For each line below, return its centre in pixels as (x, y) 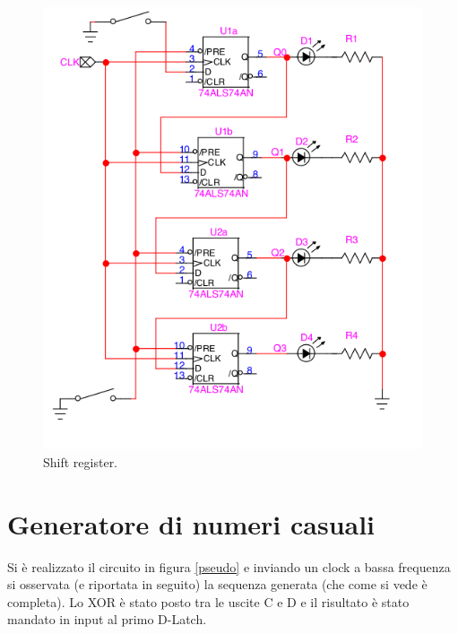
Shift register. (81, 461)
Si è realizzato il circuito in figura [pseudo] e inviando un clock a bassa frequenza (229, 566)
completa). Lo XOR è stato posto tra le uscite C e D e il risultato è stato (208, 601)
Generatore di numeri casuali (191, 523)
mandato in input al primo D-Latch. (107, 619)
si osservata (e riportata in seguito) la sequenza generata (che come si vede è (217, 584)
